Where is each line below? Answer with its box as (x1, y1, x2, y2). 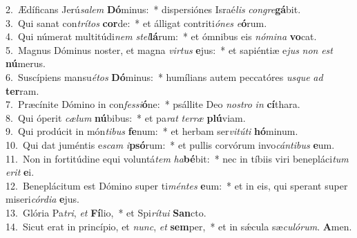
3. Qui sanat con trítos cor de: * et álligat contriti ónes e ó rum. (6, 15, 267, 30)
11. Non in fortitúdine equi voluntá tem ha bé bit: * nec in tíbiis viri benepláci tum (6, 151, 349, 165)
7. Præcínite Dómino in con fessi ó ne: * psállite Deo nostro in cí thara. (6, 97, 300, 111)
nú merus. (6, 56, 46, 71)
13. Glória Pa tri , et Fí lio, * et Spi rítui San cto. (6, 205, 206, 219)
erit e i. (6, 165, 35, 179)
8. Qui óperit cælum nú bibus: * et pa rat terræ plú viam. (6, 110, 246, 125)
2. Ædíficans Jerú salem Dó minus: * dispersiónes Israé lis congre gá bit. (6, 2, 301, 16)
